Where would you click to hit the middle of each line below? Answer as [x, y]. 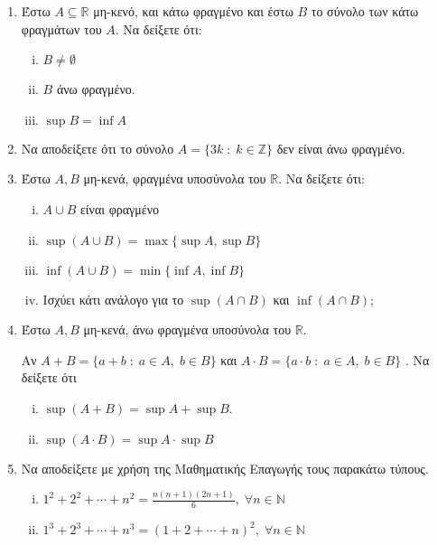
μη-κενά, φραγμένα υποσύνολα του [175, 179]
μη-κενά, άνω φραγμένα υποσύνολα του [187, 329]
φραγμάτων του [61, 28]
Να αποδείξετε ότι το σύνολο [98, 148]
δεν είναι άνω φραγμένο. [341, 148]
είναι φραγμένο [120, 208]
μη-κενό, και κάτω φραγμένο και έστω [193, 11]
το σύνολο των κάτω [365, 11]
